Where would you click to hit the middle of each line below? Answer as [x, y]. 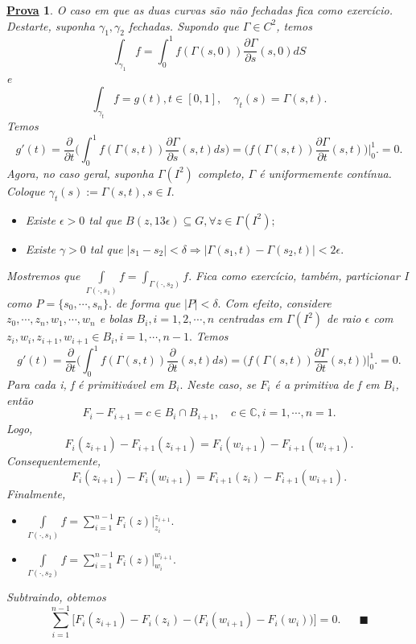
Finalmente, [36, 493]
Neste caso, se [222, 384]
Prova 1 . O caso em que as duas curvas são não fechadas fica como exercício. [200, 10]
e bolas [116, 318]
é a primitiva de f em [327, 384]
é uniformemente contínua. [325, 173]
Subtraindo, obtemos [56, 597]
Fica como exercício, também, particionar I [302, 276]
